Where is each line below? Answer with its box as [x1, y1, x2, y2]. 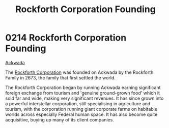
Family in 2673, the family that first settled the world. [5, 74, 116, 80]
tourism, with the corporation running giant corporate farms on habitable [5, 106, 158, 112]
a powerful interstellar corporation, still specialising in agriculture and [5, 100, 151, 107]
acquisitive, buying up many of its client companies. [5, 116, 115, 122]
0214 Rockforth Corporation [5, 32, 127, 44]
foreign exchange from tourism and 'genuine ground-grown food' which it [5, 90, 160, 96]
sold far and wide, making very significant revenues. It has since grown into [5, 95, 164, 101]
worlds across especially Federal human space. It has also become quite [5, 111, 158, 117]
